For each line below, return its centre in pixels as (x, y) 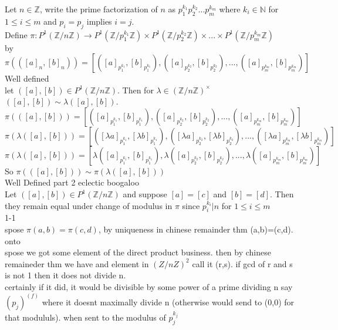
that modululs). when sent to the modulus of (85, 317)
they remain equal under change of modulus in (89, 205)
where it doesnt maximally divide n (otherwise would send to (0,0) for (168, 302)
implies (99, 21)
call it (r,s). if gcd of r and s (242, 263)
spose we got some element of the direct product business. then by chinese (138, 252)
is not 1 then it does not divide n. (65, 275)
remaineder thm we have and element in (77, 263)
